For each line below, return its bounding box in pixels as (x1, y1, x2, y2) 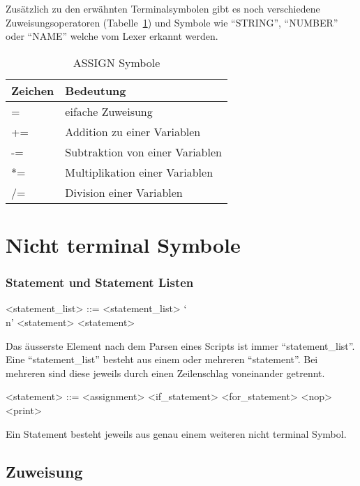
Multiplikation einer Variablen (65, 163, 213, 180)
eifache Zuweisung (65, 103, 153, 119)
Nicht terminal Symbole (6, 230, 241, 258)
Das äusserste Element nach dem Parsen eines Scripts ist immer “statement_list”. (6, 338, 355, 353)
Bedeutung (65, 82, 126, 98)
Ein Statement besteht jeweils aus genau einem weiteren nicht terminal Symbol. (6, 426, 347, 441)
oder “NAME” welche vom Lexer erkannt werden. (6, 29, 218, 43)
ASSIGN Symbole (73, 54, 160, 71)
